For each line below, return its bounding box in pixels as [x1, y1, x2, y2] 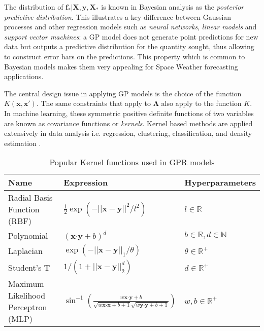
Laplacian [8, 244, 43, 256]
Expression [63, 176, 108, 189]
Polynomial [8, 230, 48, 242]
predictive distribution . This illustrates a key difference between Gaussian [4, 11, 232, 22]
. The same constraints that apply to [36, 98, 151, 108]
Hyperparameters [184, 176, 256, 189]
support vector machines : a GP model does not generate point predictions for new [4, 31, 258, 42]
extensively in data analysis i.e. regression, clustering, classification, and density [4, 128, 252, 138]
